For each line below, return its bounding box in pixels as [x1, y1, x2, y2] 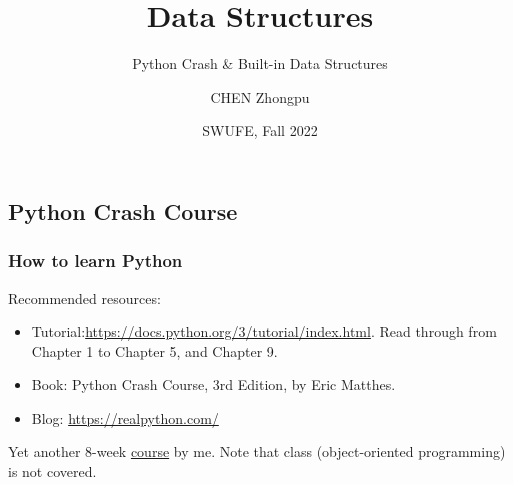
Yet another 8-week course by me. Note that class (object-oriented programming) [8, 441, 506, 462]
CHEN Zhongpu [210, 86, 310, 107]
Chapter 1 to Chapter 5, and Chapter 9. [31, 340, 278, 361]
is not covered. [8, 461, 97, 482]
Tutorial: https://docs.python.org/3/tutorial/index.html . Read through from [31, 321, 497, 342]
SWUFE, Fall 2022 [202, 120, 318, 141]
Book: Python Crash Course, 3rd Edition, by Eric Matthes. [31, 374, 396, 395]
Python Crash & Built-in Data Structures [132, 53, 388, 74]
